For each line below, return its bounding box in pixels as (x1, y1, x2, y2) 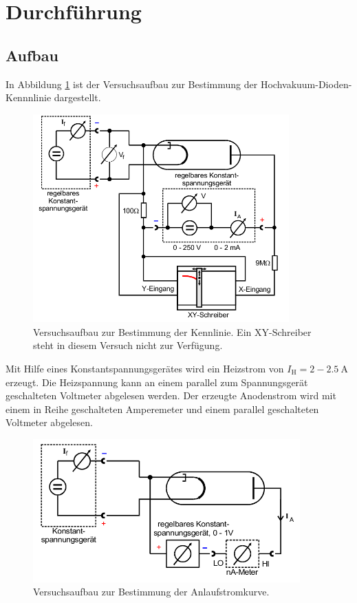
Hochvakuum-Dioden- (260, 76, 352, 91)
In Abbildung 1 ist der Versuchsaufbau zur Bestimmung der (6, 76, 258, 91)
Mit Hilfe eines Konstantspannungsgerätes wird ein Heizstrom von (6, 361, 284, 375)
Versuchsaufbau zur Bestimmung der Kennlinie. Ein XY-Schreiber (33, 324, 312, 339)
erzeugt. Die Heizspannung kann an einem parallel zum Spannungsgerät (6, 374, 308, 389)
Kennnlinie (6, 90, 52, 105)
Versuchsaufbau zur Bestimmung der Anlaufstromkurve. (33, 584, 270, 599)
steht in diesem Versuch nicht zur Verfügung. (33, 338, 223, 352)
